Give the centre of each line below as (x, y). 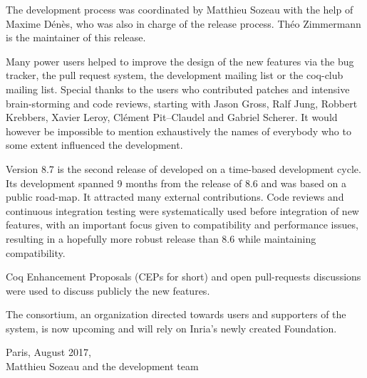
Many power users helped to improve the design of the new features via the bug (180, 61)
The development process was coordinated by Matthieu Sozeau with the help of (180, 9)
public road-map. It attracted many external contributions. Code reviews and (175, 197)
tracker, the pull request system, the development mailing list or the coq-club (175, 75)
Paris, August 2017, (48, 352)
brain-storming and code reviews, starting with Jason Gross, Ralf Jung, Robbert (182, 103)
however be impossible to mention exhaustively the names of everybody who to (179, 131)
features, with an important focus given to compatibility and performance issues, (182, 225)
